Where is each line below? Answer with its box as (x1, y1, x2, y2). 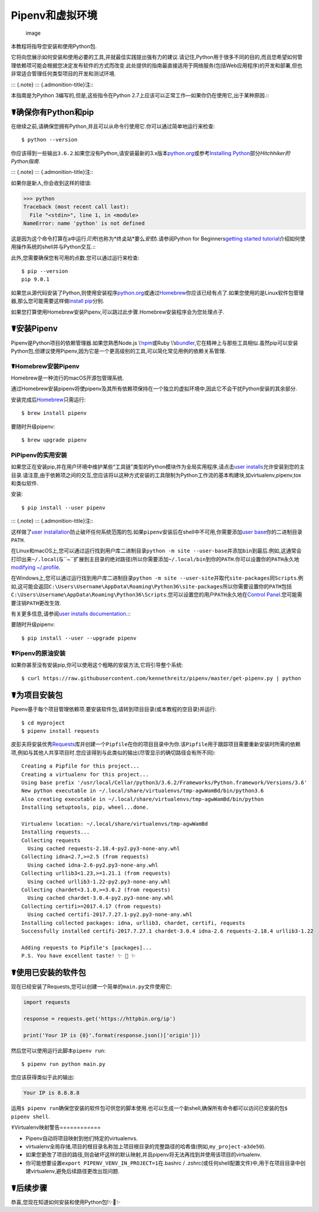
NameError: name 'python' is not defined (23, 220, 145, 226)
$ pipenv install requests (21, 728, 100, 735)
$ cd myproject (21, 719, 65, 726)
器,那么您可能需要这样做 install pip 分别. (11, 298, 104, 305)
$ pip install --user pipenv (21, 504, 106, 511)
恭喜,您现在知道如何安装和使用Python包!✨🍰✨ (11, 1198, 121, 1206)
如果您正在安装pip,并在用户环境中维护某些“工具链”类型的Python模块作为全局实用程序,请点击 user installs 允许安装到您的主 (11, 463, 305, 470)
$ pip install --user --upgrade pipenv (21, 634, 137, 641)
